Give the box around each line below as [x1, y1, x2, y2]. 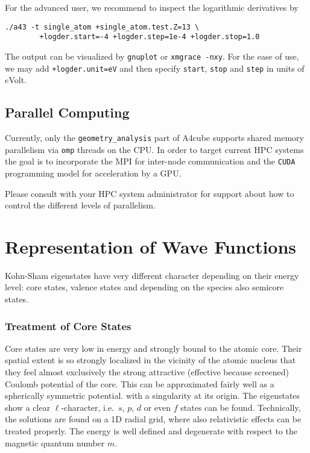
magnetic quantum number [5, 436, 105, 449]
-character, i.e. [61, 401, 114, 413]
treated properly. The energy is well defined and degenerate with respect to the [5, 425, 297, 437]
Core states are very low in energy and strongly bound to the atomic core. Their [5, 342, 302, 354]
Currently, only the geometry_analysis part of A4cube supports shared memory [5, 131, 304, 144]
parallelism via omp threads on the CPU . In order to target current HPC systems [5, 143, 304, 155]
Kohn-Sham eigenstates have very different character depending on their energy [5, 269, 299, 281]
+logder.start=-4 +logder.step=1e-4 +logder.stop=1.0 [39, 33, 260, 42]
